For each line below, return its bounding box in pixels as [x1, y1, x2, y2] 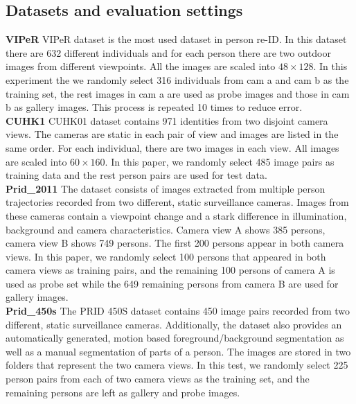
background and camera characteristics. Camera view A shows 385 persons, [6, 222, 326, 236]
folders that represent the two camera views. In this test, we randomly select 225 [6, 358, 348, 372]
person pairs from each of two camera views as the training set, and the [6, 371, 310, 386]
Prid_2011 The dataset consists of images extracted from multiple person [6, 181, 326, 195]
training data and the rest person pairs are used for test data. [6, 168, 267, 182]
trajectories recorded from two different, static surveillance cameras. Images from [6, 195, 349, 209]
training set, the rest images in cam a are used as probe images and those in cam [6, 86, 350, 100]
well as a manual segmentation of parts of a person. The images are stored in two [6, 344, 351, 358]
